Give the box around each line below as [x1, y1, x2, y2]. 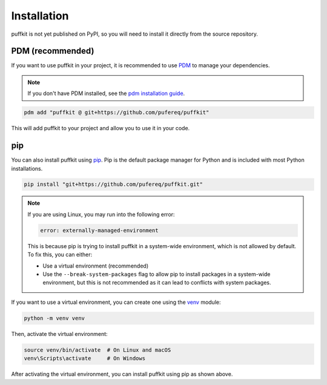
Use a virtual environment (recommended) [42, 262, 148, 269]
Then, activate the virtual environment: [11, 330, 108, 337]
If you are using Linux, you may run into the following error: [27, 211, 175, 218]
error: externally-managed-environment [40, 227, 159, 234]
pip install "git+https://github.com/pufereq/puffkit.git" [24, 181, 203, 188]
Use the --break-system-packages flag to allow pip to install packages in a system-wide [42, 271, 271, 278]
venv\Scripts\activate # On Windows [24, 355, 145, 362]
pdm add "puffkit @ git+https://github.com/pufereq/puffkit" [24, 109, 210, 116]
